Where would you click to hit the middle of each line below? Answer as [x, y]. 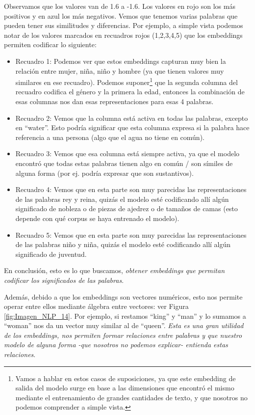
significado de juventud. [51, 254]
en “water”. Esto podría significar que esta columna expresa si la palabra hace [132, 127]
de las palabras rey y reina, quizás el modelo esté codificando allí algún [122, 199]
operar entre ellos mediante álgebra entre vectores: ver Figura [96, 306]
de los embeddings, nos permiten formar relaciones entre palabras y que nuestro [123, 335]
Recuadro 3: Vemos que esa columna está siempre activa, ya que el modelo [127, 153]
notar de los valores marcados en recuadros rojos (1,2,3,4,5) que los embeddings [123, 35]
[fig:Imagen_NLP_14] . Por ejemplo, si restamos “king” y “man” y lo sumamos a [125, 316]
